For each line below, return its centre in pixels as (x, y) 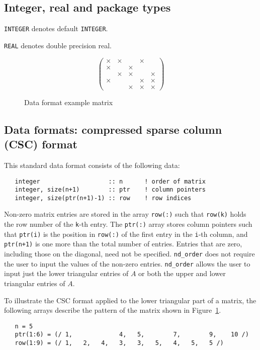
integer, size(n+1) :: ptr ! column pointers (110, 190)
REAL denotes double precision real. (58, 45)
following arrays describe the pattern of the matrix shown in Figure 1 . (113, 310)
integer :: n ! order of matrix (110, 181)
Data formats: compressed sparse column (113, 129)
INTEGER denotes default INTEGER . (56, 28)
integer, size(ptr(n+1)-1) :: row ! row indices (103, 198)
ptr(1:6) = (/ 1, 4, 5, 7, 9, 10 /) (132, 335)
